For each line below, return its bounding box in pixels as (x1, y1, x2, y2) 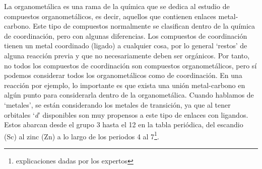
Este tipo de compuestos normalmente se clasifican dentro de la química (33, 21, 255, 31)
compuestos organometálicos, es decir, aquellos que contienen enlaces (4, 11, 216, 21)
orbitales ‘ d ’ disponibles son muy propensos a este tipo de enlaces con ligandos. (4, 109, 248, 120)
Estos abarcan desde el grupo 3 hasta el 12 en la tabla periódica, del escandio (4, 119, 243, 130)
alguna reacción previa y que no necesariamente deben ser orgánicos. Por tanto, (4, 50, 250, 60)
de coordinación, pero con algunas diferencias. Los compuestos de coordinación (4, 30, 247, 41)
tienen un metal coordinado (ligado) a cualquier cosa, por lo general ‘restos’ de (4, 40, 247, 51)
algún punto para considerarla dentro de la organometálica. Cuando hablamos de (4, 90, 254, 100)
